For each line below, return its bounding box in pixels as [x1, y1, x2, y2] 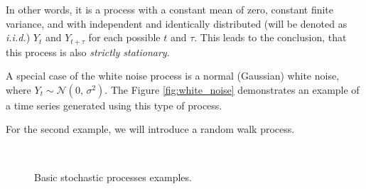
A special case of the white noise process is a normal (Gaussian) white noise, [6, 68, 340, 83]
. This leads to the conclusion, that [194, 30, 347, 45]
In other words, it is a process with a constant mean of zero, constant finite [6, 2, 334, 16]
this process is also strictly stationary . [6, 44, 170, 59]
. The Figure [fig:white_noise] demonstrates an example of [104, 82, 360, 97]
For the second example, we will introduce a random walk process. [6, 121, 295, 136]
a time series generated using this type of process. [6, 97, 222, 112]
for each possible [88, 30, 161, 45]
